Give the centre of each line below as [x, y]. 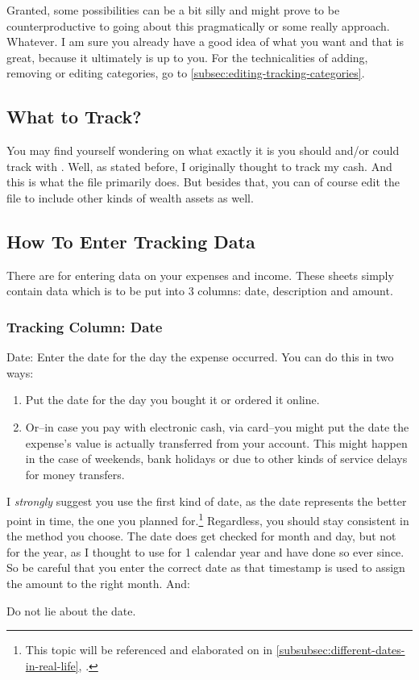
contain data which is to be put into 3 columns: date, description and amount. [200, 291]
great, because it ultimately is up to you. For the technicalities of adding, [187, 57]
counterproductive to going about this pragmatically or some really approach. [198, 25]
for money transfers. [75, 474]
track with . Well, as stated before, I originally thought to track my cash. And [199, 166]
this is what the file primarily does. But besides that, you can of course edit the [203, 182]
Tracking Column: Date [85, 326]
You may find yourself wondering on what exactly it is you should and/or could [203, 150]
